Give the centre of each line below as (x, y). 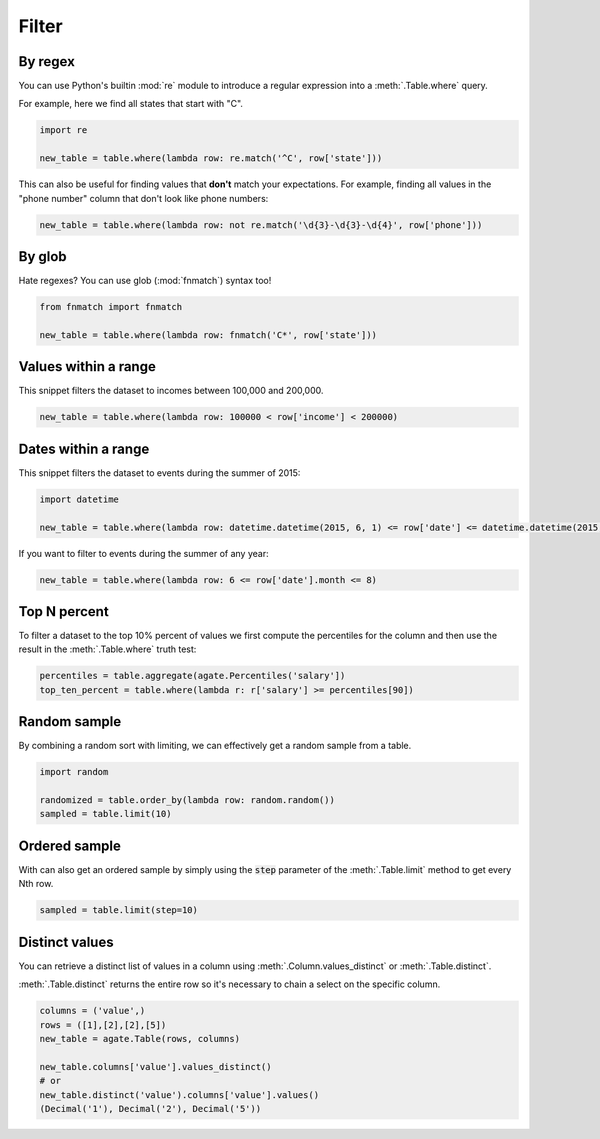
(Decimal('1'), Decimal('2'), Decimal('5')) (150, 1108)
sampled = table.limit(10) (105, 814)
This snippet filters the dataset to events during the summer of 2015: (159, 472)
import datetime (79, 499)
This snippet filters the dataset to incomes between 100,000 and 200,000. (171, 391)
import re (63, 130)
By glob (42, 256)
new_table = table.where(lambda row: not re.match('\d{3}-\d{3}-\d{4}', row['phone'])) (261, 224)
